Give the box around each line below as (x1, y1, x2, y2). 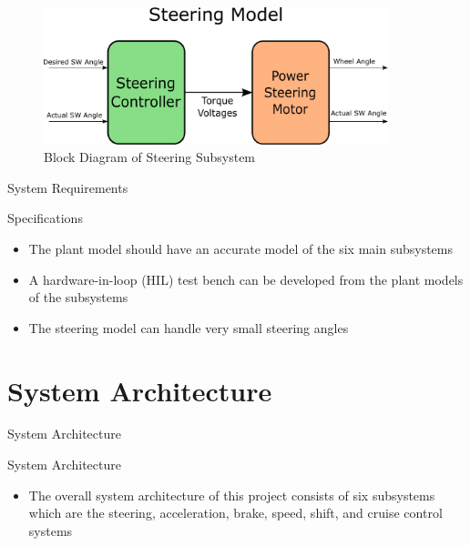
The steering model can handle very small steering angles (28, 318, 349, 337)
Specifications (7, 208, 83, 227)
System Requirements (7, 177, 128, 197)
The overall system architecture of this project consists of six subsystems (28, 485, 435, 504)
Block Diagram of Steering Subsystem (44, 147, 256, 167)
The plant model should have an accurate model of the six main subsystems (28, 238, 453, 258)
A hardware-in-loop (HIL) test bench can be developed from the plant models (28, 269, 464, 288)
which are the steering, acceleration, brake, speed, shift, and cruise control (28, 503, 443, 522)
